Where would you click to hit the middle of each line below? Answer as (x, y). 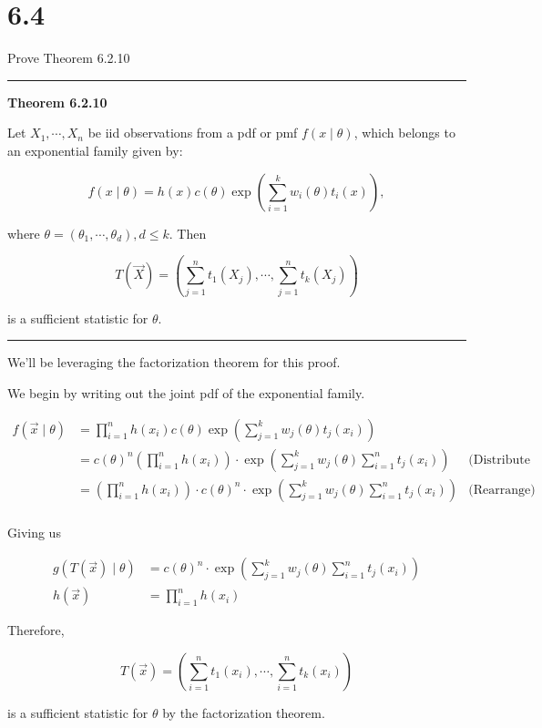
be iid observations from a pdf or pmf (193, 133)
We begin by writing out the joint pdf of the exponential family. (186, 393)
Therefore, (36, 630)
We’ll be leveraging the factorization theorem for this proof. (174, 362)
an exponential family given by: (95, 150)
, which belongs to (404, 133)
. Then (188, 233)
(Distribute (499, 460)
